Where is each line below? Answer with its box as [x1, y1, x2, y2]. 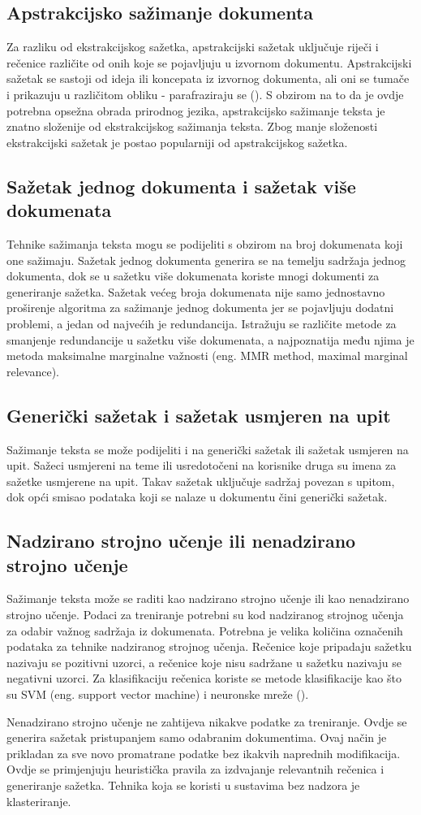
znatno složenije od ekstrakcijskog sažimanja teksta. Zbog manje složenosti [6, 118, 378, 135]
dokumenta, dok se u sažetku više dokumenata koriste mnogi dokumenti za [6, 267, 380, 284]
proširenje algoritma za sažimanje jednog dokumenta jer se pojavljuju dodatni [6, 299, 394, 316]
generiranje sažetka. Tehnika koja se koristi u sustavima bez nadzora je [6, 777, 360, 793]
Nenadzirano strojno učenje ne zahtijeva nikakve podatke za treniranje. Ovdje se [6, 713, 407, 730]
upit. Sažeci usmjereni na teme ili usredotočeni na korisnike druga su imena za [6, 457, 397, 474]
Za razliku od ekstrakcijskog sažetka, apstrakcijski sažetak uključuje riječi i [6, 38, 379, 55]
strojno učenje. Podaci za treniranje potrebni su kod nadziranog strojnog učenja [6, 606, 404, 623]
